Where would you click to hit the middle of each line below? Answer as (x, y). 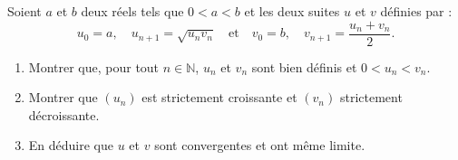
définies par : (416, 11)
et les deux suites (292, 11)
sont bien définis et (304, 66)
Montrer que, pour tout (94, 66)
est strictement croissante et (219, 97)
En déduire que (71, 145)
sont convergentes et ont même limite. (260, 145)
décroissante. (64, 114)
